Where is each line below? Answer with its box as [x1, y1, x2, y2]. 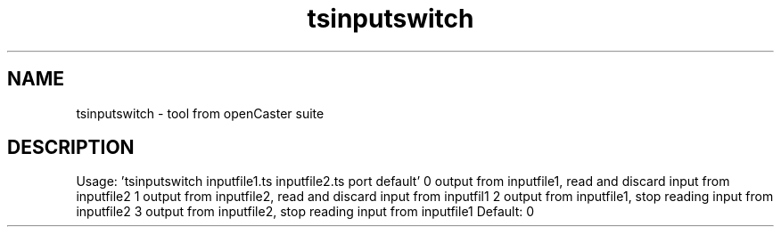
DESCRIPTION [7, 136, 135, 159]
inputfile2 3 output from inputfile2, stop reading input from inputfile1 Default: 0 [76, 204, 535, 220]
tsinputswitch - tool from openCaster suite [76, 105, 325, 121]
